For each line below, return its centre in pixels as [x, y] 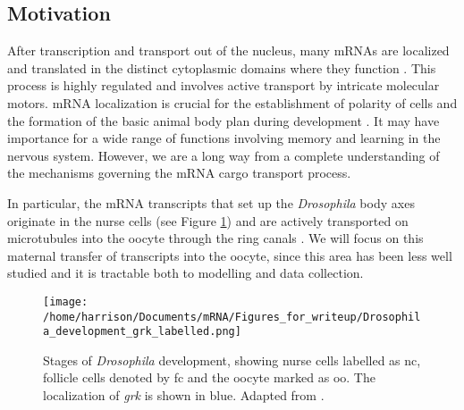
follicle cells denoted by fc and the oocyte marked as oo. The [209, 377]
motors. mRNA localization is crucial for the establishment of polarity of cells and [232, 102]
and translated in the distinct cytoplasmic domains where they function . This [222, 67]
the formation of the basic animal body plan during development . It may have [224, 120]
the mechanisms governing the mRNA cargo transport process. [179, 173]
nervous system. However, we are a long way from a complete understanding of [224, 155]
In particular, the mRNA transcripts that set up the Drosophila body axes [211, 202]
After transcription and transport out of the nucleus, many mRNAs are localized [228, 50]
